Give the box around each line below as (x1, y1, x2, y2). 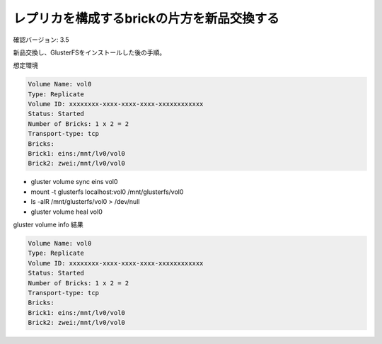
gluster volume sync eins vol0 (30, 178, 118, 186)
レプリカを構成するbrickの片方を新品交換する (13, 11, 279, 26)
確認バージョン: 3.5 (13, 35, 70, 44)
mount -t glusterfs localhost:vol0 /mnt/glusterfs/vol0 (30, 188, 184, 196)
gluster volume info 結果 (13, 220, 84, 229)
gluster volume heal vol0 (30, 207, 103, 216)
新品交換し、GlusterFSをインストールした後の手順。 (13, 48, 166, 57)
